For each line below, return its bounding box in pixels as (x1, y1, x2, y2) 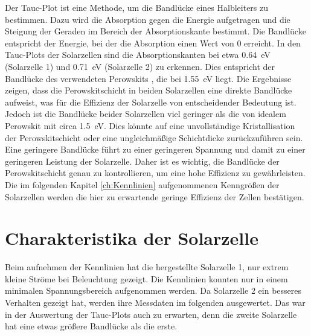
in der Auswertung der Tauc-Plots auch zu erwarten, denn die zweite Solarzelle (5, 308, 297, 320)
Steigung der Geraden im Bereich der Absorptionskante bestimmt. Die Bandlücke (5, 25, 306, 37)
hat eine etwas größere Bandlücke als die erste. (5, 320, 178, 332)
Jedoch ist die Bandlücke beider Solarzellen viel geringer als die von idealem (5, 107, 286, 120)
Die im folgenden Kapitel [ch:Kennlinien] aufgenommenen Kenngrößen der (5, 178, 280, 191)
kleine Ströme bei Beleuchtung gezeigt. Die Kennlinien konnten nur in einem (5, 272, 288, 285)
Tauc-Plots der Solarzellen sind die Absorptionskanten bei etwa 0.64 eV (5, 48, 271, 61)
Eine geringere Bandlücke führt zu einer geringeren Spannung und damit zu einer (5, 143, 306, 156)
